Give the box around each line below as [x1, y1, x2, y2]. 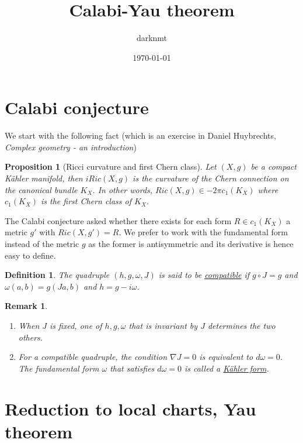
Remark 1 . [5, 300, 48, 312]
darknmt [136, 32, 168, 44]
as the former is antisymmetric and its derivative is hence [88, 238, 294, 249]
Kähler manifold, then [5, 172, 83, 184]
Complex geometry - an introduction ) [5, 140, 137, 153]
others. [18, 331, 43, 343]
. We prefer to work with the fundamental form [119, 226, 288, 238]
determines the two [207, 319, 276, 331]
